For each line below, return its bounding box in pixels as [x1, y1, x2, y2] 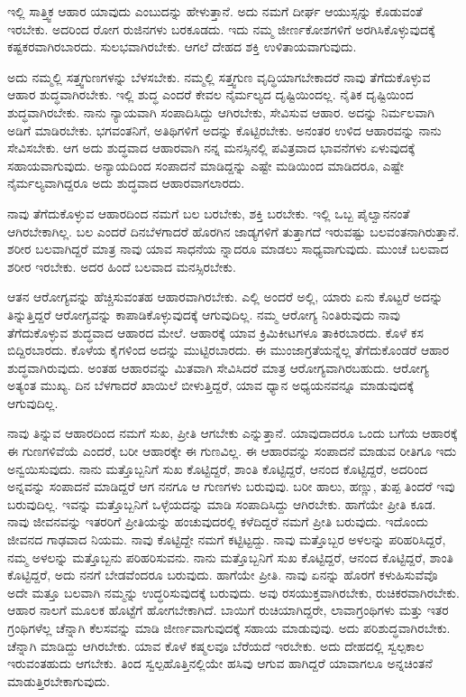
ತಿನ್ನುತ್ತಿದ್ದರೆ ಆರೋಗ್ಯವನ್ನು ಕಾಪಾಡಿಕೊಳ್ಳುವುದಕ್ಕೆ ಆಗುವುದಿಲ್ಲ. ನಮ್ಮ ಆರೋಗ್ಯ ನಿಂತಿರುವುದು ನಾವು [7, 304, 400, 323]
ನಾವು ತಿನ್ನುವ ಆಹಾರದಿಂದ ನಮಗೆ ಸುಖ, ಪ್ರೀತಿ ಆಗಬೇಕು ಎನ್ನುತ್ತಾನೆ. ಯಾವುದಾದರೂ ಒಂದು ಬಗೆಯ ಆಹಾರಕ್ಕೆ [7, 423, 458, 442]
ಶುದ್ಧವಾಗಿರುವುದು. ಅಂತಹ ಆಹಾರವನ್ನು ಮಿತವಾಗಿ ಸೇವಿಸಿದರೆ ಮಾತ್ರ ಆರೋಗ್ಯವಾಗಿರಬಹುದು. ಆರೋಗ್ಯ [7, 358, 429, 376]
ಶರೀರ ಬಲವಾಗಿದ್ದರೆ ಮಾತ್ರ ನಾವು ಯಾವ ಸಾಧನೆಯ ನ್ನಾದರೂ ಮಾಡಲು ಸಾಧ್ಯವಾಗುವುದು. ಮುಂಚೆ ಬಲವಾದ [7, 239, 449, 258]
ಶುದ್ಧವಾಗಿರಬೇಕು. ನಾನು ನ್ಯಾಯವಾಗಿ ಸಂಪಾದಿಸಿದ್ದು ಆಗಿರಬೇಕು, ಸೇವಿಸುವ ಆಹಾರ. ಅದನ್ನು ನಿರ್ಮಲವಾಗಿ [7, 102, 435, 121]
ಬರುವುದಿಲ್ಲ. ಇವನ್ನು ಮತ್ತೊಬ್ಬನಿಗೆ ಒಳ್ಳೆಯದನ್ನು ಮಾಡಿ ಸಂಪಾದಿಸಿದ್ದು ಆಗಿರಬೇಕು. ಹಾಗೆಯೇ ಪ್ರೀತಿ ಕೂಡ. [7, 494, 436, 513]
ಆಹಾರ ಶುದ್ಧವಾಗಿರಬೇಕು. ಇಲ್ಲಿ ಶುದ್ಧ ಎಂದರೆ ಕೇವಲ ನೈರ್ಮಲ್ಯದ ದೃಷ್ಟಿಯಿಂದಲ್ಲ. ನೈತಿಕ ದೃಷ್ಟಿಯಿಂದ [7, 85, 414, 104]
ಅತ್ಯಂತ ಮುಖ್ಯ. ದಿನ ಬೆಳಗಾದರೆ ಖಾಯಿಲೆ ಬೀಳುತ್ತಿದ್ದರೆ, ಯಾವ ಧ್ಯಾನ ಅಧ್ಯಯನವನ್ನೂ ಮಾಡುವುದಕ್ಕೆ [7, 376, 415, 395]
